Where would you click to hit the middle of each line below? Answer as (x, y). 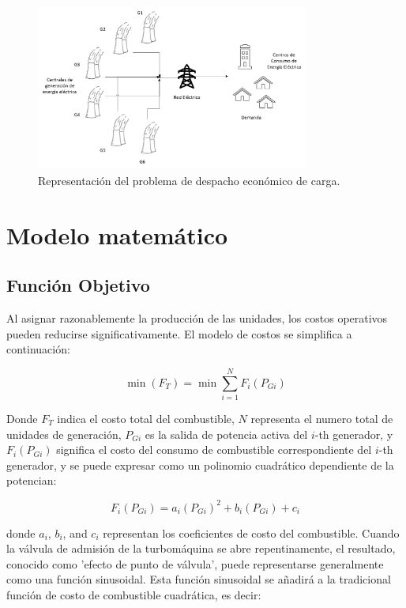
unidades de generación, (64, 434)
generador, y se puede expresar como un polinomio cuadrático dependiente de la (200, 464)
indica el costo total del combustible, (146, 419)
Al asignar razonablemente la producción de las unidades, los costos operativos (197, 318)
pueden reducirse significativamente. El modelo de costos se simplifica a (179, 333)
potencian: (32, 480)
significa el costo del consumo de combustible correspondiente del (214, 449)
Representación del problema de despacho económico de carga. (189, 180)
